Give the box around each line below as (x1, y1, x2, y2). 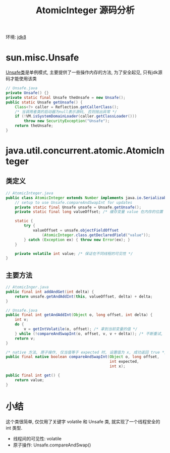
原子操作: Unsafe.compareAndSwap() (13, 442, 91, 448)
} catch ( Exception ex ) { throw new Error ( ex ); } (24, 237, 130, 242)
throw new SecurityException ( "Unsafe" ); (24, 119, 110, 124)
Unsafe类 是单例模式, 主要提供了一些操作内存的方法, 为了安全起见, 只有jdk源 (6, 69, 163, 76)
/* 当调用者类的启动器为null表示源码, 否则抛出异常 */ (15, 109, 118, 114)
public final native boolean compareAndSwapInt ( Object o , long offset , (6, 354, 159, 360)
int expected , (109, 359, 139, 364)
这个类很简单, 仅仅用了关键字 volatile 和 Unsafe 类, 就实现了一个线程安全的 (6, 418, 160, 424)
